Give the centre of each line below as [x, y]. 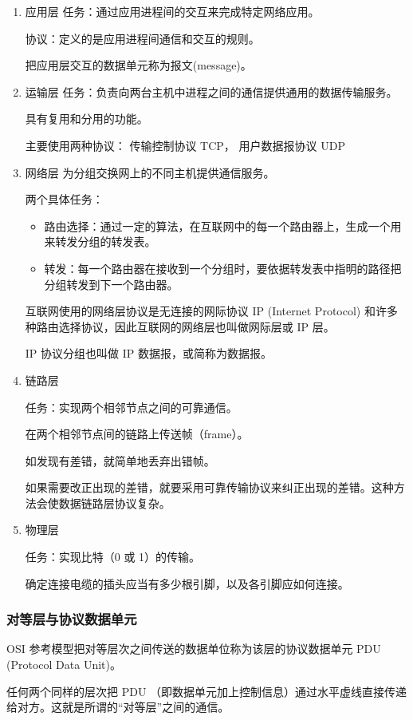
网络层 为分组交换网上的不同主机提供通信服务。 [150, 172]
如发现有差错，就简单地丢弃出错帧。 [120, 460]
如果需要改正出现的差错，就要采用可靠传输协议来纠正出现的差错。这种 [209, 487]
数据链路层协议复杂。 [114, 502]
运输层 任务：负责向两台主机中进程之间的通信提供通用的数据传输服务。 [211, 91]
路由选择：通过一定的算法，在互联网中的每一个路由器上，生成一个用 [223, 225]
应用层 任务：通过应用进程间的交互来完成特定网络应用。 [172, 11]
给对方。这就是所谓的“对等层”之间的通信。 [118, 707]
